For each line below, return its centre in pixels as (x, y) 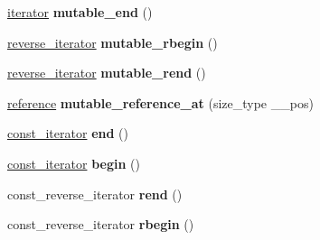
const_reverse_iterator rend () (95, 194)
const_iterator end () (68, 133)
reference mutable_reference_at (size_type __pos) (160, 102)
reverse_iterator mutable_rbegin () (113, 42)
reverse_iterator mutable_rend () (107, 73)
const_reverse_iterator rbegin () (101, 224)
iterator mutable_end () (80, 12)
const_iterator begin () (74, 163)
